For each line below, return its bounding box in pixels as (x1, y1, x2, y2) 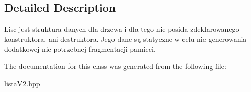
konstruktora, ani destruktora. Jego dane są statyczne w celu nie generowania (4, 33, 247, 44)
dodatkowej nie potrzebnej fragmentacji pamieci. (4, 43, 156, 54)
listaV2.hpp (4, 78, 40, 88)
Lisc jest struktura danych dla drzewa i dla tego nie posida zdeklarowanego (4, 24, 239, 34)
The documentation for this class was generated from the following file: (4, 60, 226, 71)
